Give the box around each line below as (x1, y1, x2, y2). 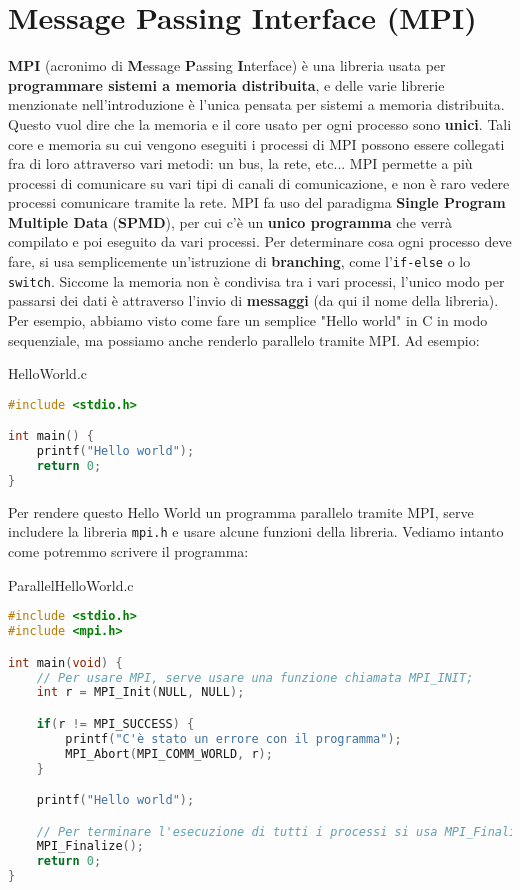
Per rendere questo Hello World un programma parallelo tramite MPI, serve (8, 501, 474, 522)
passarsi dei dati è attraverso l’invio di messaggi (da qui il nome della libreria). (8, 290, 499, 311)
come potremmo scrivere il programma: (8, 541, 249, 562)
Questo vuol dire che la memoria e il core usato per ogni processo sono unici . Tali (8, 113, 512, 134)
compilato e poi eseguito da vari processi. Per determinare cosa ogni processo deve (8, 231, 512, 252)
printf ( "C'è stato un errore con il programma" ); (65, 731, 402, 746)
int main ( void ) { (8, 655, 123, 670)
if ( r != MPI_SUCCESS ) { (36, 716, 195, 731)
